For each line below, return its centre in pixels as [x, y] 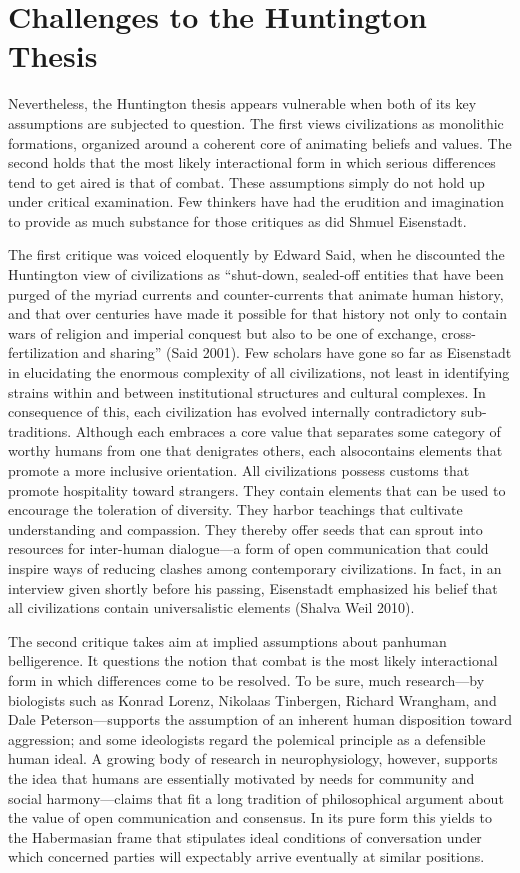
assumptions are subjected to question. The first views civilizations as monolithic [256, 122]
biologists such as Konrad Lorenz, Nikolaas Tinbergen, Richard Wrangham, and [252, 699]
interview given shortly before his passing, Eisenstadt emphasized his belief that [253, 587]
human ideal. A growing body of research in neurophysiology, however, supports [253, 758]
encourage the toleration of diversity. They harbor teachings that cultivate [235, 509]
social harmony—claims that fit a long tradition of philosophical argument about [256, 797]
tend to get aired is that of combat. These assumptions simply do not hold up [246, 181]
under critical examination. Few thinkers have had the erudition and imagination [256, 201]
